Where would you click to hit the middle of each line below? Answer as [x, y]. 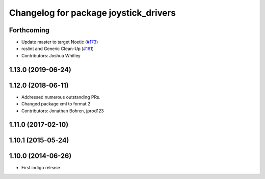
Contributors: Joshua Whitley [51, 55]
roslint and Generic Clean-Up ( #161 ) [58, 49]
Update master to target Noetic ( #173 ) [60, 42]
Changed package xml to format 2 [56, 104]
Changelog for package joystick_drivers [93, 13]
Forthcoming [29, 30]
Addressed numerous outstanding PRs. [61, 97]
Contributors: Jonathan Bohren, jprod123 [63, 111]
